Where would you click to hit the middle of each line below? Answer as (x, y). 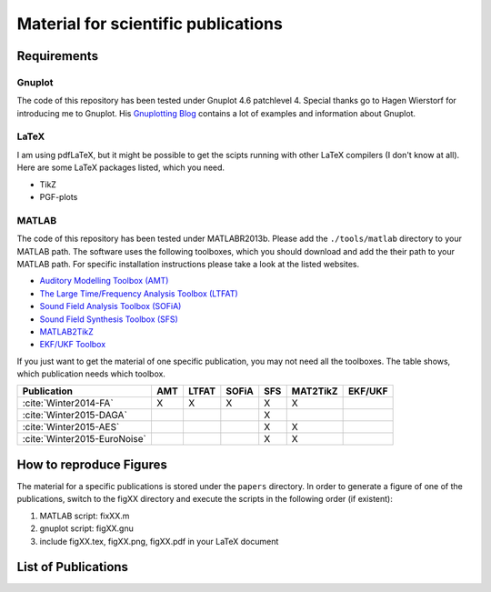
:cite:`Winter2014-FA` (68, 403)
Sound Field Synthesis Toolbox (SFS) (109, 319)
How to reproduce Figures (92, 464)
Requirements (58, 56)
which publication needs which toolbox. (91, 374)
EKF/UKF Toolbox (73, 345)
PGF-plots (59, 197)
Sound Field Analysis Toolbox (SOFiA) (110, 306)
